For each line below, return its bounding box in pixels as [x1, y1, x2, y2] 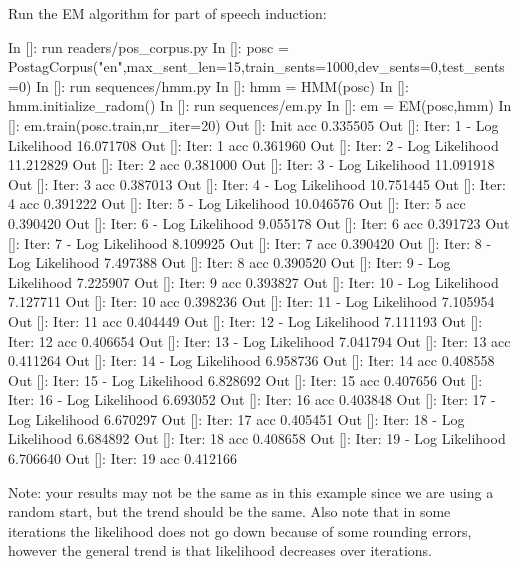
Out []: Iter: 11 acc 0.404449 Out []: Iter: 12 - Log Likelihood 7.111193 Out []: [8, 310, 483, 331]
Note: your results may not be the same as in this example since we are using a [8, 481, 494, 502]
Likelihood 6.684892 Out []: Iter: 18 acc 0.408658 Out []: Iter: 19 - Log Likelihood [8, 428, 506, 449]
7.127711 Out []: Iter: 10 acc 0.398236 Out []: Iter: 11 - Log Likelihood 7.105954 [8, 291, 495, 312]
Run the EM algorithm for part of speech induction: [8, 3, 327, 23]
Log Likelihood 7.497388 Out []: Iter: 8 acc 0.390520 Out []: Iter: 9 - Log [8, 252, 451, 273]
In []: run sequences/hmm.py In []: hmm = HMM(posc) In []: [35, 75, 409, 96]
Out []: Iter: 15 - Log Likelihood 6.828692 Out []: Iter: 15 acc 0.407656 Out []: [8, 369, 483, 390]
